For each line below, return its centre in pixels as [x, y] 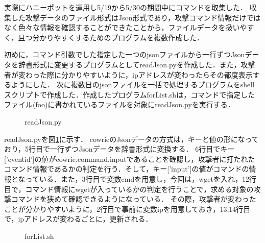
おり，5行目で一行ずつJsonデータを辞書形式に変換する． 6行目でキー [119, 149]
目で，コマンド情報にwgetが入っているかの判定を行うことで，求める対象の [129, 189]
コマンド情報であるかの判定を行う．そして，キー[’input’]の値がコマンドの [127, 169]
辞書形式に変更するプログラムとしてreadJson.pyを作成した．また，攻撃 [137, 64]
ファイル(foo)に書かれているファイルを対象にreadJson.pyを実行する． [119, 104]
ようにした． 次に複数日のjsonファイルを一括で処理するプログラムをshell [133, 84]
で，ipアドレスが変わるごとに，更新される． [78, 219]
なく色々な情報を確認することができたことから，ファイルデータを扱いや [126, 27]
